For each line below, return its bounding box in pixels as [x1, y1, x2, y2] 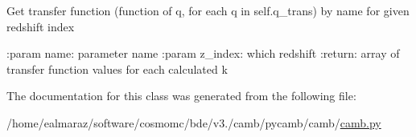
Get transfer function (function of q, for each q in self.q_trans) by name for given [6, 2, 410, 18]
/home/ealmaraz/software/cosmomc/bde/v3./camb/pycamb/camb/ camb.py [6, 114, 381, 131]
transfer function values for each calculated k [6, 60, 228, 77]
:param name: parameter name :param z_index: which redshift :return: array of [6, 45, 400, 62]
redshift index [6, 18, 75, 34]
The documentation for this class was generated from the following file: [6, 87, 356, 104]
